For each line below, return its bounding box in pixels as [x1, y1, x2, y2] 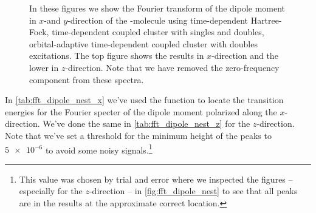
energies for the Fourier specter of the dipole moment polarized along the [5, 105, 277, 118]
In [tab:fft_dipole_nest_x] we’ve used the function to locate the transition [5, 93, 284, 106]
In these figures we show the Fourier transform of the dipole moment [29, 2, 286, 14]
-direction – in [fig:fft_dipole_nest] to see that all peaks [89, 184, 298, 197]
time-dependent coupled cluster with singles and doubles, [52, 25, 264, 38]
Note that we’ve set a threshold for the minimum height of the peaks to [5, 129, 272, 141]
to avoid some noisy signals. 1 [45, 141, 153, 156]
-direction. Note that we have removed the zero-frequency [65, 61, 280, 73]
